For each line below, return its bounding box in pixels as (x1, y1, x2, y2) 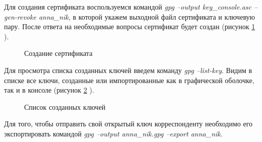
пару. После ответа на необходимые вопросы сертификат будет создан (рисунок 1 (4, 21, 255, 32)
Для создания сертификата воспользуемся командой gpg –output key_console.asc (4, 2, 252, 12)
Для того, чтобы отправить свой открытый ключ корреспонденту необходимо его (4, 118, 253, 129)
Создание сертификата (24, 48, 93, 58)
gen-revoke (4, 11, 36, 22)
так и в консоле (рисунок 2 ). (4, 85, 94, 95)
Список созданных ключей (24, 101, 106, 112)
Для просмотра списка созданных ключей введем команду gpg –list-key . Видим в (4, 64, 252, 75)
